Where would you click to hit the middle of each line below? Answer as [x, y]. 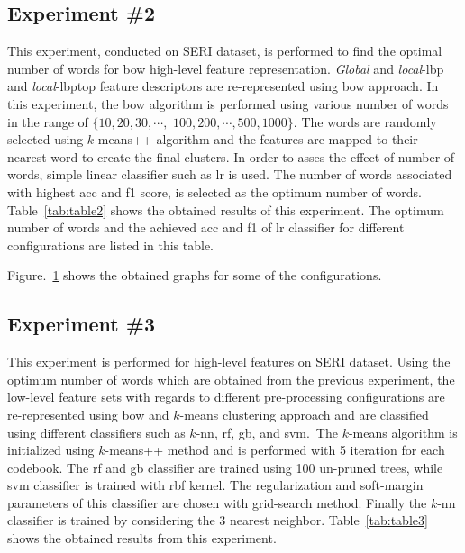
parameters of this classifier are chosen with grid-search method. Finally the [217, 502]
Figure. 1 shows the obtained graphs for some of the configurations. [195, 275]
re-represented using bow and [88, 414]
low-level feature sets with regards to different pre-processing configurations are [226, 397]
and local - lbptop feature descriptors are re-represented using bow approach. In [223, 86]
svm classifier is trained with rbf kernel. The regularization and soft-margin [215, 485]
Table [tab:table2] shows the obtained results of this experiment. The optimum [226, 209]
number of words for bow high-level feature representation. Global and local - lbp [226, 68]
